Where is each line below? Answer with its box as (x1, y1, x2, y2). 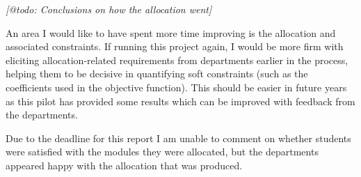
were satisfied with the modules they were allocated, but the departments (6, 144, 319, 159)
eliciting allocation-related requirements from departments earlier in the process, (6, 52, 348, 67)
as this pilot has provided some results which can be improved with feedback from (6, 93, 355, 108)
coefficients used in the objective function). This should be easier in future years (6, 79, 347, 94)
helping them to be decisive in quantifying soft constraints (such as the (6, 66, 308, 81)
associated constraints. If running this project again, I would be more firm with (6, 39, 344, 54)
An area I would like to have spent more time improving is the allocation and (6, 25, 336, 40)
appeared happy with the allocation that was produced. (6, 157, 243, 172)
